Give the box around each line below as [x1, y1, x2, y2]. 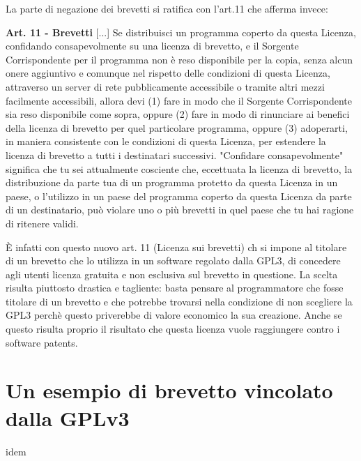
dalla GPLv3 [6, 403, 130, 432]
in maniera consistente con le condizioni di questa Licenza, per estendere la [6, 134, 326, 149]
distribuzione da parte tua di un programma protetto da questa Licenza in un [6, 175, 338, 190]
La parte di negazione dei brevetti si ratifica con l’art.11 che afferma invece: [6, 1, 328, 15]
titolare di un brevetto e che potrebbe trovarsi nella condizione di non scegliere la [6, 294, 353, 308]
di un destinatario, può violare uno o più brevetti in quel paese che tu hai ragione [6, 202, 354, 217]
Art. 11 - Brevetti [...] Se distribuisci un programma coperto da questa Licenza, [6, 24, 356, 39]
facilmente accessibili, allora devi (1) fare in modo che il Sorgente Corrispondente [6, 93, 353, 107]
